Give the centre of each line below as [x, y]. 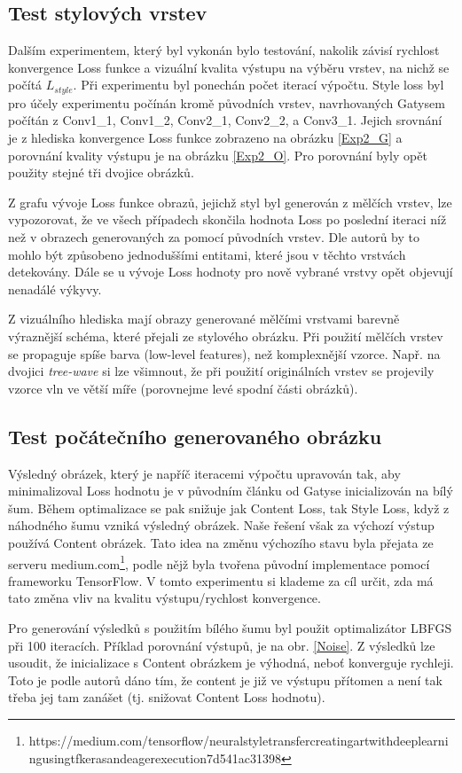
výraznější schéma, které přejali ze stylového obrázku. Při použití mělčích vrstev [226, 336]
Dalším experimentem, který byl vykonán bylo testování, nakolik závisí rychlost [224, 50]
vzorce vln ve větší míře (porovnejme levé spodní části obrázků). [183, 388]
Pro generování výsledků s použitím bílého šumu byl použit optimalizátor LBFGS [230, 627]
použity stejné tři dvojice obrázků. [101, 172]
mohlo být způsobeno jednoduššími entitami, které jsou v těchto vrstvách [207, 254]
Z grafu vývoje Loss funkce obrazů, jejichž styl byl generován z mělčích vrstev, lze [230, 202]
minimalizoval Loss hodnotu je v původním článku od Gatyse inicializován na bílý [231, 491]
